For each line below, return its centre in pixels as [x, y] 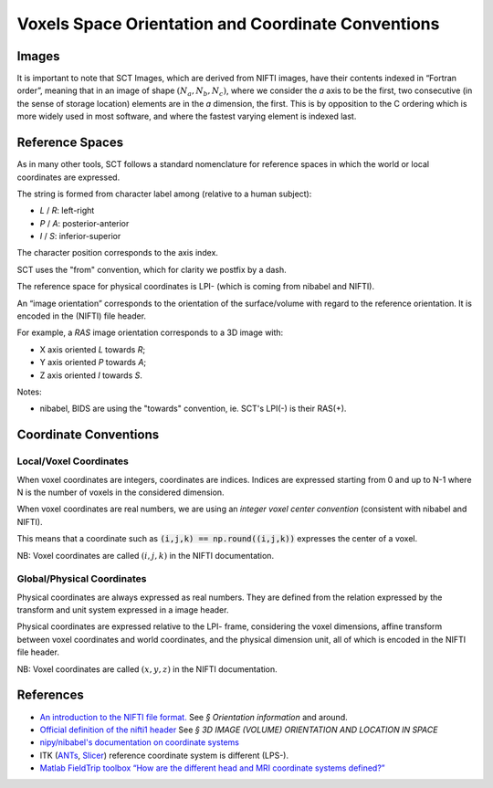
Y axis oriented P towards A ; [93, 362]
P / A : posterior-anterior [84, 223]
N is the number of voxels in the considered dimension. [121, 492]
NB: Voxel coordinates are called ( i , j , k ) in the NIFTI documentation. [145, 555]
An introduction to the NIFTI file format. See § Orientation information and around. [194, 717]
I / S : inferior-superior [80, 236]
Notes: [29, 392]
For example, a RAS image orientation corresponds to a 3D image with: [150, 332]
